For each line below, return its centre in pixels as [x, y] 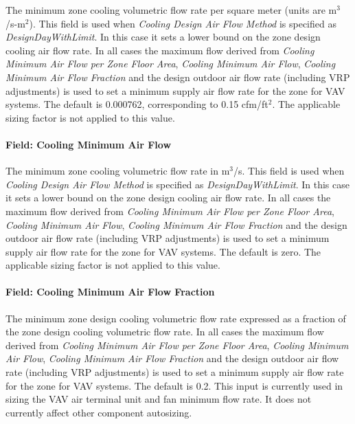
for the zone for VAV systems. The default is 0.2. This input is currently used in [174, 385]
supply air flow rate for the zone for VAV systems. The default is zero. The [163, 251]
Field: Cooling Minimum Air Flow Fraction [110, 292]
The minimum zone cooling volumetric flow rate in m [118, 171]
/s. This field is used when [289, 171]
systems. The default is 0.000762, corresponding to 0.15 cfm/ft [137, 104]
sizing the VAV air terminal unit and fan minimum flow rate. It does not [159, 399]
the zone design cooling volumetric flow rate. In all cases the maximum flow [165, 332]
